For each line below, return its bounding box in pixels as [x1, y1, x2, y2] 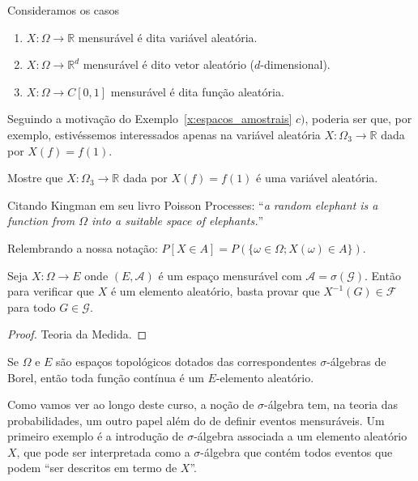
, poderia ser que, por [305, 110, 412, 127]
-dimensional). [260, 56, 331, 73]
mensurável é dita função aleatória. [110, 83, 284, 100]
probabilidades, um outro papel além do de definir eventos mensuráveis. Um [7, 411, 385, 428]
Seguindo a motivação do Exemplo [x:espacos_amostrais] [7, 110, 292, 127]
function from [7, 212, 75, 229]
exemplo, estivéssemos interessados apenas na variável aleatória [7, 126, 321, 143]
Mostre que [7, 169, 63, 186]
